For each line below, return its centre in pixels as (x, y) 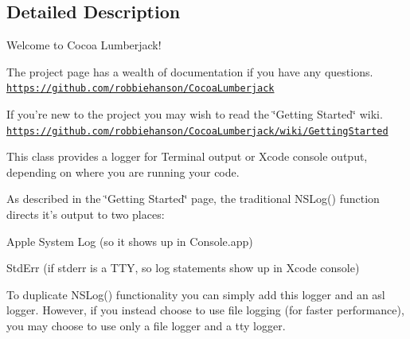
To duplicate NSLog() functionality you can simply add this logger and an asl (196, 294)
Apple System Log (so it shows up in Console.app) (130, 241)
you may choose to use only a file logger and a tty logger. (146, 326)
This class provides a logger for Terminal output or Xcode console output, (187, 156)
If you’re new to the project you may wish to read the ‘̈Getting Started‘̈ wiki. (195, 114)
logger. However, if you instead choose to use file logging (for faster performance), (205, 310)
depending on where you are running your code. (123, 171)
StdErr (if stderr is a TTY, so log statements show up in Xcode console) (183, 268)
